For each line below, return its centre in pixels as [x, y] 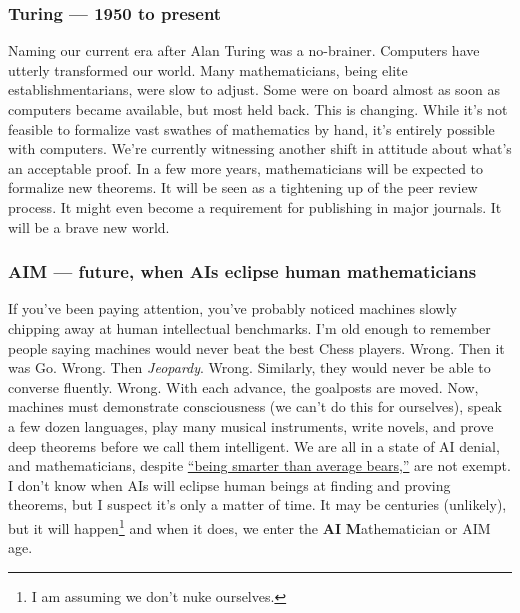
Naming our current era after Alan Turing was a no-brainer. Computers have [244, 50]
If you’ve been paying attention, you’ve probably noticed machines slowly [232, 308]
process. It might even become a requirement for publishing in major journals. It [255, 206]
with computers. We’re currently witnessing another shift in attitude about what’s [260, 148]
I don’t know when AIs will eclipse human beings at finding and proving [229, 484]
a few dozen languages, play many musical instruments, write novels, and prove [251, 425]
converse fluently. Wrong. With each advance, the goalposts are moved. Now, [243, 386]
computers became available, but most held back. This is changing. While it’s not [258, 109]
